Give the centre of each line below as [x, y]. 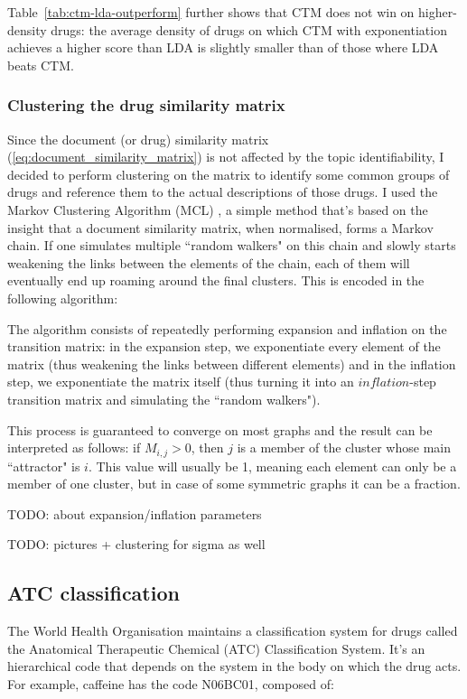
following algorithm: [63, 298]
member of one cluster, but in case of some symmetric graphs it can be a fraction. [234, 484]
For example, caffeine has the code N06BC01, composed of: [171, 683]
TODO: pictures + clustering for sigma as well [136, 544]
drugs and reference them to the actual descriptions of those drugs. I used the [223, 192]
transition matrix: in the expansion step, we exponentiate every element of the [224, 346]
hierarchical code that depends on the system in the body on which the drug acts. [234, 666]
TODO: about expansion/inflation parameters [135, 513]
